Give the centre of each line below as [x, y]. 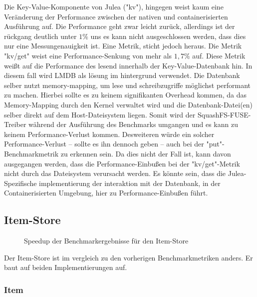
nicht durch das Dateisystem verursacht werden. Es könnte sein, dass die [115, 173]
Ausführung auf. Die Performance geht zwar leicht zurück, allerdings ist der [120, 26]
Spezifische [20, 183]
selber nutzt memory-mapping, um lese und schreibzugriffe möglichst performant [128, 85]
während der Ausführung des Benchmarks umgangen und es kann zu [133, 124]
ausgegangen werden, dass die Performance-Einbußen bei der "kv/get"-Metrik [122, 163]
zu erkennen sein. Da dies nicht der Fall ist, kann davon [146, 153]
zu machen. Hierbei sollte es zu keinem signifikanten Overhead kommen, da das [126, 95]
